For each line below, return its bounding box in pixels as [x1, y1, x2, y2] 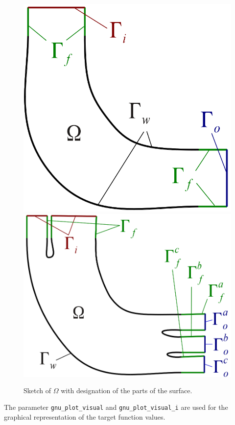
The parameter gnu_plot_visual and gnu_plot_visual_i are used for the [4, 401, 228, 412]
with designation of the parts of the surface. [61, 385, 192, 396]
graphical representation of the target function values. [4, 411, 165, 422]
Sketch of [23, 385, 51, 396]
